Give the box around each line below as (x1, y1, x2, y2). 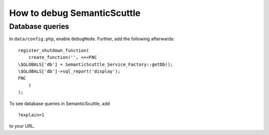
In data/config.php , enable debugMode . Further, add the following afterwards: (9, 36, 175, 42)
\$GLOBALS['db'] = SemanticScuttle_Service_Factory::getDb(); (18, 61, 173, 67)
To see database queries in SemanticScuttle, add (9, 100, 110, 107)
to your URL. (9, 123, 35, 129)
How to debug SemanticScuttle (9, 7, 141, 18)
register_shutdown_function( (18, 47, 89, 53)
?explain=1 (18, 112, 45, 118)
